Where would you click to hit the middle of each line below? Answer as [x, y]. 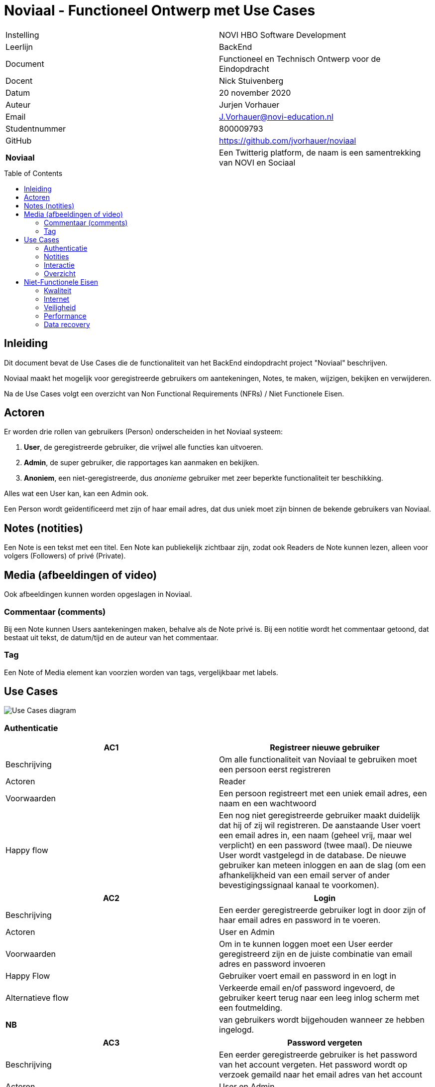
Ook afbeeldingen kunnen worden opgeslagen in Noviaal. [98, 594]
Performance [65, 316]
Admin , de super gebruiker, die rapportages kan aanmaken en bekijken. [142, 463]
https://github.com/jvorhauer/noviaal [288, 140]
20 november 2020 [255, 92]
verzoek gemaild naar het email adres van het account [321, 1075]
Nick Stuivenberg [251, 81]
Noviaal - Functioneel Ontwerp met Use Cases [160, 10]
